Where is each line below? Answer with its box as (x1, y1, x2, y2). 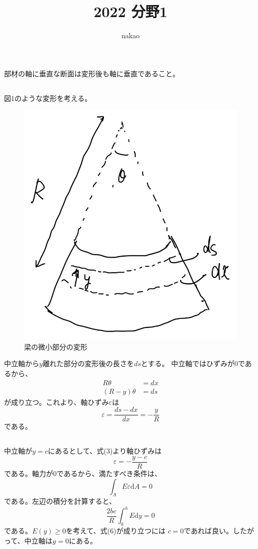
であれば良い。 (184, 525, 233, 536)
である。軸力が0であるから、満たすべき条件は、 (4, 468, 162, 478)
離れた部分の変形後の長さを (42, 358, 134, 369)
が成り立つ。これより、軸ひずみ (4, 396, 109, 407)
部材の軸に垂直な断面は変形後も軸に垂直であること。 (4, 68, 180, 78)
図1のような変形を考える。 (4, 92, 92, 103)
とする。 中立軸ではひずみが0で (141, 358, 245, 369)
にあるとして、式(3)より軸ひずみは (48, 446, 162, 456)
